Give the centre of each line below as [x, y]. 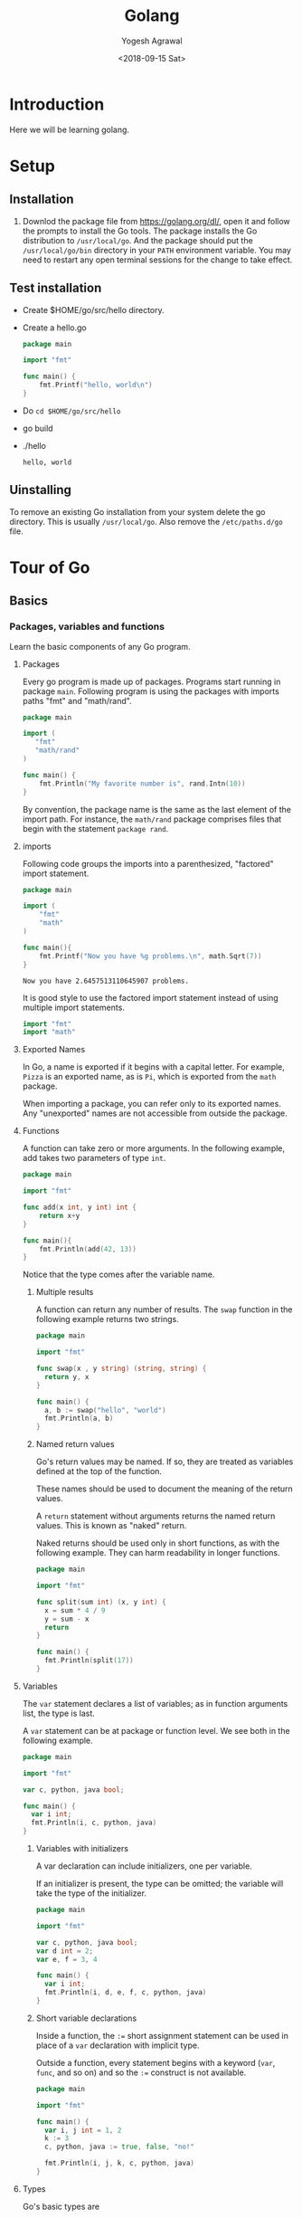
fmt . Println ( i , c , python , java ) [94, 1823]
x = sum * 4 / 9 [75, 1610]
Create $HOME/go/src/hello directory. [93, 309]
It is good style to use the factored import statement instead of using [150, 997]
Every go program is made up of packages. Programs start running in [151, 681]
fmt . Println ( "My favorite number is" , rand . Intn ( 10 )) [142, 784]
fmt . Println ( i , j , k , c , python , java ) [119, 2164]
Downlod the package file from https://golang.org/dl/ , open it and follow [156, 221]
